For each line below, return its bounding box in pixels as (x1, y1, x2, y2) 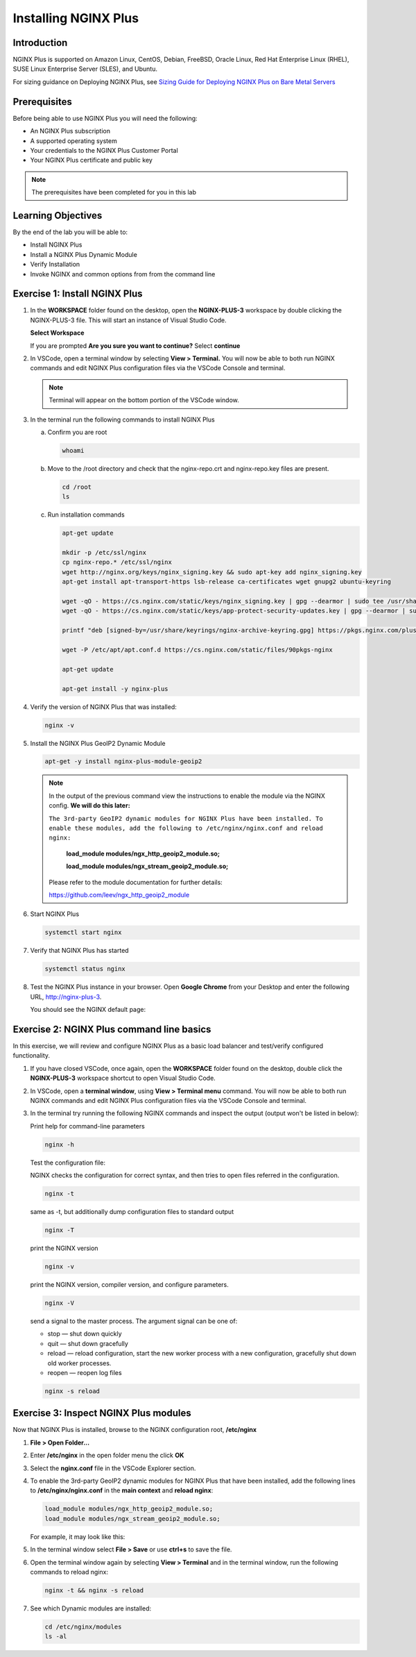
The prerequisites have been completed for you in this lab (31, 188, 197, 197)
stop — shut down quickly (47, 1330, 122, 1338)
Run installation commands (47, 510, 125, 519)
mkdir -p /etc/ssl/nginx (62, 549, 147, 557)
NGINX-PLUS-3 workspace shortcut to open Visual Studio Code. (30, 1074, 216, 1083)
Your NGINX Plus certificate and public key (30, 156, 153, 165)
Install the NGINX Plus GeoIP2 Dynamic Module (30, 739, 166, 747)
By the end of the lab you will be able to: (12, 228, 128, 236)
